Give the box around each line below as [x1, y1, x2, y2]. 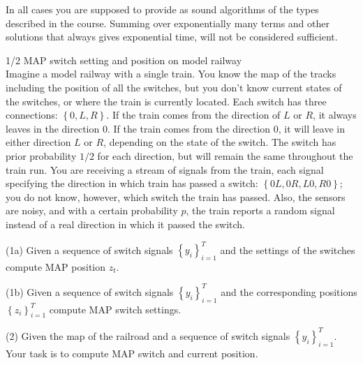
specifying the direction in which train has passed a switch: [6, 176, 258, 191]
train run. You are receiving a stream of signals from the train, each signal [6, 162, 324, 177]
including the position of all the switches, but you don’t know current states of [6, 80, 342, 94]
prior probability [6, 148, 77, 163]
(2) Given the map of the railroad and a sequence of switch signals [6, 328, 290, 343]
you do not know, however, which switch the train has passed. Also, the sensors [6, 189, 346, 204]
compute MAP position [6, 259, 106, 274]
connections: [6, 107, 58, 122]
